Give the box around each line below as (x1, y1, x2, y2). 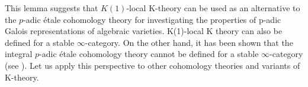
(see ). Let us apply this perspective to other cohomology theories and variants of (5, 59, 300, 71)
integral (5, 48, 33, 60)
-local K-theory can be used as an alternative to (126, 2, 300, 14)
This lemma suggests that (5, 2, 98, 14)
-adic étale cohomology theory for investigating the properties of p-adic (23, 13, 281, 25)
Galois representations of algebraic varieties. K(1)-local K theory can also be (5, 25, 283, 37)
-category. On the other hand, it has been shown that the (85, 36, 293, 48)
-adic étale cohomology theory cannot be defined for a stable (39, 48, 259, 60)
